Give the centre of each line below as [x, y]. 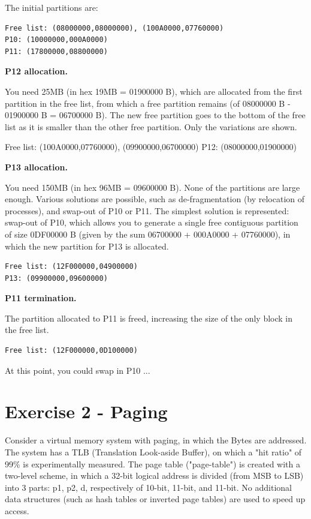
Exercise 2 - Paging [86, 411]
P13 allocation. [36, 166]
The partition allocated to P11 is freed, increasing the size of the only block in [149, 318]
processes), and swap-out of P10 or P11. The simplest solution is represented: [147, 210]
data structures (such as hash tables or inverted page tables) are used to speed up [155, 499]
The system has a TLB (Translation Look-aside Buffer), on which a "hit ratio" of [153, 451]
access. [17, 510]
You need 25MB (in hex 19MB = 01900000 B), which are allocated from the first [154, 91]
